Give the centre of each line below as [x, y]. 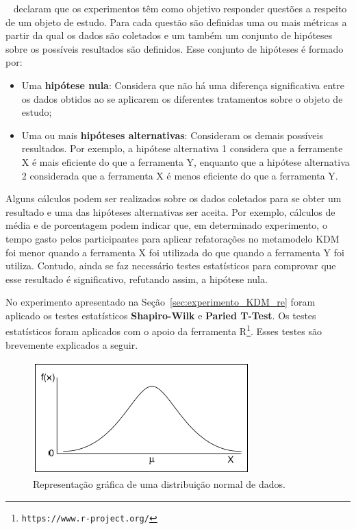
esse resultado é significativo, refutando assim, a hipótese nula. [137, 279]
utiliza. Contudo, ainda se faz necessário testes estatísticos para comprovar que [171, 266]
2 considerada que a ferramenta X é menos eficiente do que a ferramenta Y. [180, 175]
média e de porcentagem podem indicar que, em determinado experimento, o [166, 225]
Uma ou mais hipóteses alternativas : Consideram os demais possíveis [172, 135]
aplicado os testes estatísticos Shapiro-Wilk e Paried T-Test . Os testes [161, 315]
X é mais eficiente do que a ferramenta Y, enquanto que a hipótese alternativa [186, 161]
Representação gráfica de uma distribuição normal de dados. [159, 483]
